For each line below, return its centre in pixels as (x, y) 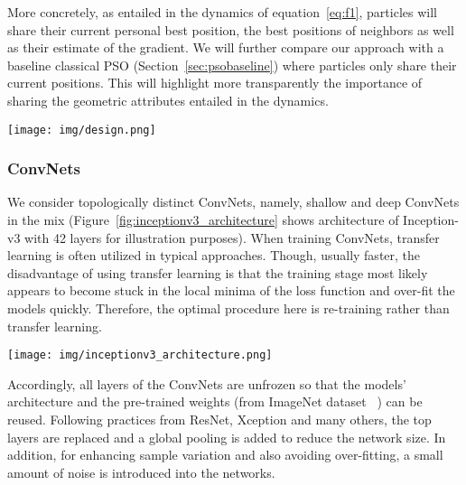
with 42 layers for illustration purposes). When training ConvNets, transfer (232, 237)
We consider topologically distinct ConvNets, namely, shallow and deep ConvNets (233, 202)
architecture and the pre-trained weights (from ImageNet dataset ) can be (215, 401)
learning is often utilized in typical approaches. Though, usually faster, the (214, 255)
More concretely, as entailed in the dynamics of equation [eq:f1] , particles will (222, 12)
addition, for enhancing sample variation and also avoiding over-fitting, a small (225, 455)
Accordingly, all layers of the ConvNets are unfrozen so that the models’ (207, 383)
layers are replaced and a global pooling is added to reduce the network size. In (227, 437)
